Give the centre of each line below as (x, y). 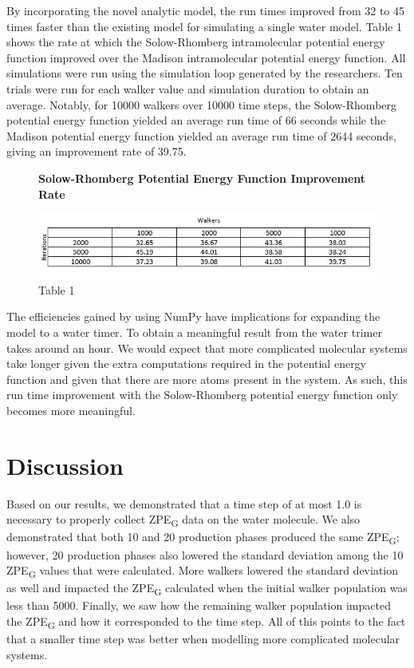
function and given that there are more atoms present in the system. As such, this (207, 379)
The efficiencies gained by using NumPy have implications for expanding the (193, 316)
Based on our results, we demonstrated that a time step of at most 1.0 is (184, 503)
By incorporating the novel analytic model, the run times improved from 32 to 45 (206, 10)
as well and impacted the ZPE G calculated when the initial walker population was (207, 589)
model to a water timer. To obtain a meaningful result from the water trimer (194, 332)
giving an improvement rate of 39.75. (97, 151)
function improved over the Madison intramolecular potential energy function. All (206, 57)
